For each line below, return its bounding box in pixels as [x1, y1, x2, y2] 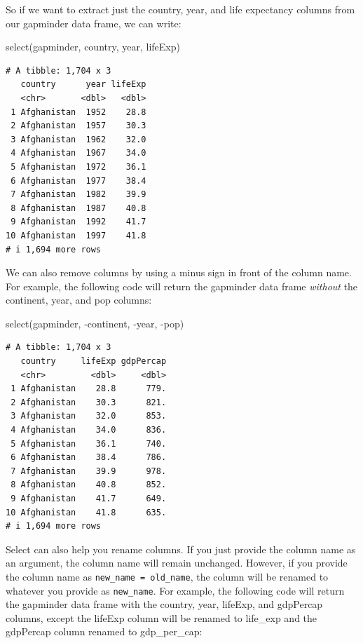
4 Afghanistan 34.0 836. [11, 425, 167, 435]
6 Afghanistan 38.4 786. [11, 452, 167, 463]
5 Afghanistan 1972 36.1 [11, 161, 146, 172]
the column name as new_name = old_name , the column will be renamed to [6, 569, 329, 583]
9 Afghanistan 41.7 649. [11, 494, 167, 503]
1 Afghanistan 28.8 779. [11, 384, 167, 394]
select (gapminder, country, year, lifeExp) [6, 39, 180, 54]
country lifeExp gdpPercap [20, 356, 167, 367]
